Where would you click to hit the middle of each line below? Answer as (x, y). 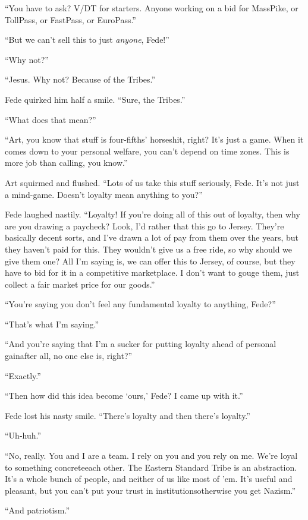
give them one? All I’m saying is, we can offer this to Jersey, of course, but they (150, 261)
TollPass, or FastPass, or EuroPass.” (70, 19)
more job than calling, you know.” (66, 163)
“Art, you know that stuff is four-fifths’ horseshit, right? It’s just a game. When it (154, 139)
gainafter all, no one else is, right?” (69, 356)
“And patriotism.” (37, 510)
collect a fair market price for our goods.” (80, 284)
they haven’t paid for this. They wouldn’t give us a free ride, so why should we (149, 249)
